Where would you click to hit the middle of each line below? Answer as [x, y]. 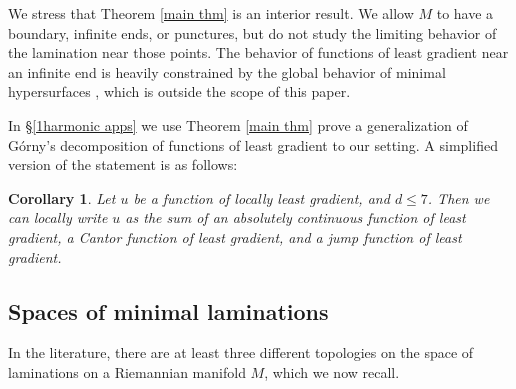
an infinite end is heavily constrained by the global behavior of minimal [227, 71]
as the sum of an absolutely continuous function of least [295, 217]
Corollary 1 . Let [62, 197]
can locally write [58, 217]
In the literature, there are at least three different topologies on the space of [241, 352]
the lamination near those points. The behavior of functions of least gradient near [258, 52]
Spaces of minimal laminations [168, 310]
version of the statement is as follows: [123, 164]
